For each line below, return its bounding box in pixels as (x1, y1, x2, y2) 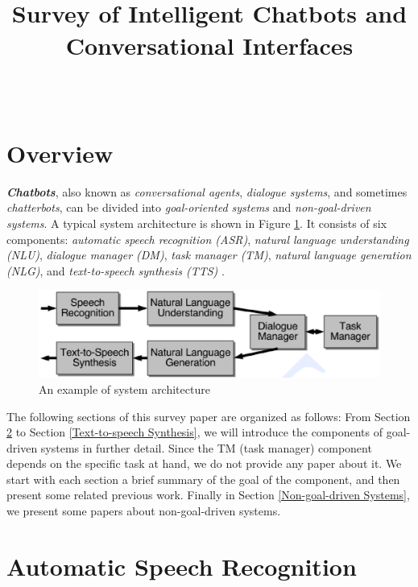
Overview (6, 136, 114, 169)
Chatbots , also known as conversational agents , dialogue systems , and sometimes (6, 183, 408, 200)
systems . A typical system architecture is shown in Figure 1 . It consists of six (6, 215, 387, 232)
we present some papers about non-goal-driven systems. (6, 502, 281, 519)
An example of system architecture (39, 380, 210, 397)
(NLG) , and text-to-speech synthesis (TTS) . (6, 262, 225, 279)
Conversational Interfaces (65, 28, 354, 61)
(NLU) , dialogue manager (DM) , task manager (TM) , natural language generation (6, 246, 412, 263)
